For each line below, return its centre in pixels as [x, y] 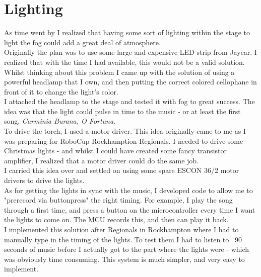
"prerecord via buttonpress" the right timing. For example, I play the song [118, 200]
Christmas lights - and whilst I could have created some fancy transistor [116, 151]
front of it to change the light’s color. [61, 91]
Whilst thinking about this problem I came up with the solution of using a [119, 72]
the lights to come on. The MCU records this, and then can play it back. [116, 219]
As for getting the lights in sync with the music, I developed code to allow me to [128, 190]
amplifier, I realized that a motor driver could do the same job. [102, 160]
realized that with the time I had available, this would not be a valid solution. [124, 62]
